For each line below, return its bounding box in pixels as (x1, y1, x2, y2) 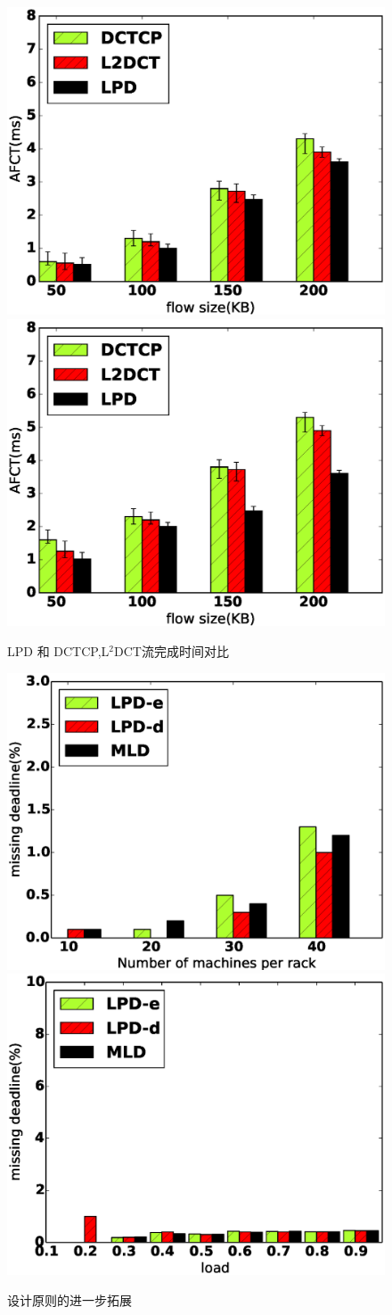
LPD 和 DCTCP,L (7, 642, 110, 660)
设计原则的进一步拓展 (7, 1290, 132, 1309)
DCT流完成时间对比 (114, 642, 229, 660)
